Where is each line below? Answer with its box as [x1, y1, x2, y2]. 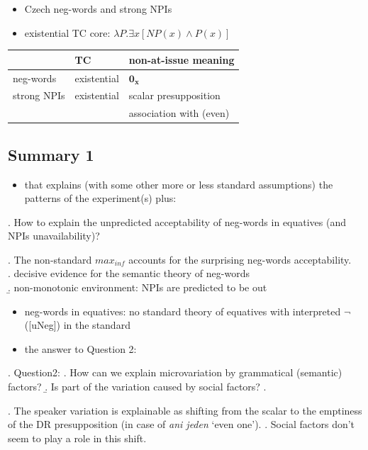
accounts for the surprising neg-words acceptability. [128, 252, 352, 266]
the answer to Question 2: [24, 341, 137, 356]
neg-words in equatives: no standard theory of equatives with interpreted [24, 303, 341, 318]
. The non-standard [8, 252, 92, 266]
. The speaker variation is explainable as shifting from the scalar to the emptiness [8, 403, 362, 417]
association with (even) [128, 106, 230, 120]
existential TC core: [24, 25, 111, 40]
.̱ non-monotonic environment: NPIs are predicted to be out [8, 280, 267, 295]
